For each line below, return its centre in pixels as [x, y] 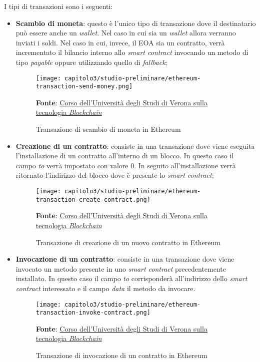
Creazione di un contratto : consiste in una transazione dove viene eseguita [135, 146]
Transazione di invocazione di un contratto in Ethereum [121, 355]
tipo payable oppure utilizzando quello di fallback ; [91, 62]
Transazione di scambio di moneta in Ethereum [108, 129]
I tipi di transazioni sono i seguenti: [58, 6]
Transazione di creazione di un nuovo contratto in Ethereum [128, 242]
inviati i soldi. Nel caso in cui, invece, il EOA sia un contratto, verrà [120, 42]
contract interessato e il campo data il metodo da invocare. [105, 288]
